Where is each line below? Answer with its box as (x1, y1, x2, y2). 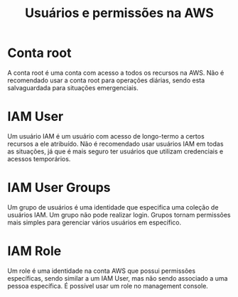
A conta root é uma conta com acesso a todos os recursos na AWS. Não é (7, 68, 225, 77)
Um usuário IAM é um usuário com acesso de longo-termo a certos (7, 131, 205, 140)
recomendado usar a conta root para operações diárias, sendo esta (7, 76, 205, 85)
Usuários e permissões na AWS (24, 5, 215, 21)
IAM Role (7, 243, 62, 259)
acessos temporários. (7, 154, 71, 163)
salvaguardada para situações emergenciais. (7, 83, 139, 92)
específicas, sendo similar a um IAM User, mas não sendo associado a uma (7, 274, 228, 282)
